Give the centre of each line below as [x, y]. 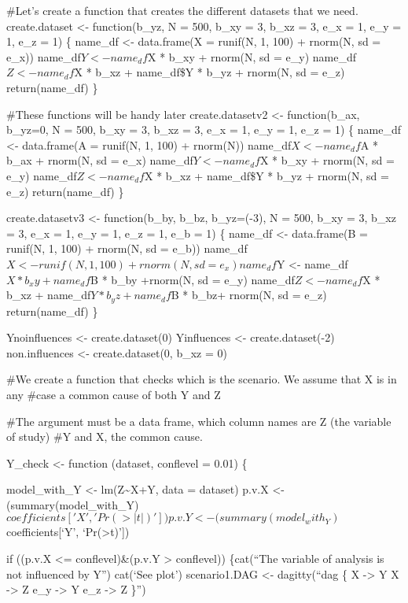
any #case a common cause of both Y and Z [114, 394]
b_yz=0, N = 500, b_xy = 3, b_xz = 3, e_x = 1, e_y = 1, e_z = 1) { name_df [204, 129]
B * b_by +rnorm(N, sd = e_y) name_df [193, 279]
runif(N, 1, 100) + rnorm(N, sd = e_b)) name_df [127, 248]
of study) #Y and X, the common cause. [105, 437]
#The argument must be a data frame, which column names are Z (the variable [199, 421]
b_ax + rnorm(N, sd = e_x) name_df [100, 160]
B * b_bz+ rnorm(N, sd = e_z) [249, 295]
